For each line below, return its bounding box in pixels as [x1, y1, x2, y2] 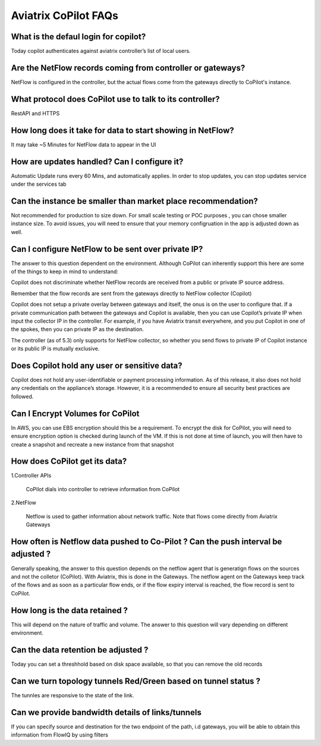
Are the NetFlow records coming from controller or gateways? [11, 63, 246, 73]
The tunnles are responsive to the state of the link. [11, 691, 134, 699]
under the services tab [11, 180, 67, 188]
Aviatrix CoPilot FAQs [11, 9, 119, 22]
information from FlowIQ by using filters [11, 731, 108, 738]
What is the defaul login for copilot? [11, 32, 146, 42]
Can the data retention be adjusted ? [11, 645, 149, 655]
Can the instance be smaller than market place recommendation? [11, 196, 259, 206]
